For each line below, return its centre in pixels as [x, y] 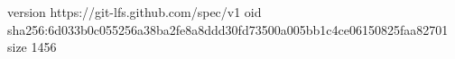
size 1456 [32, 47]
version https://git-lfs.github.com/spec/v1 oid [135, 12]
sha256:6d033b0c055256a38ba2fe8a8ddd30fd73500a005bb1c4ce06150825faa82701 [228, 29]
